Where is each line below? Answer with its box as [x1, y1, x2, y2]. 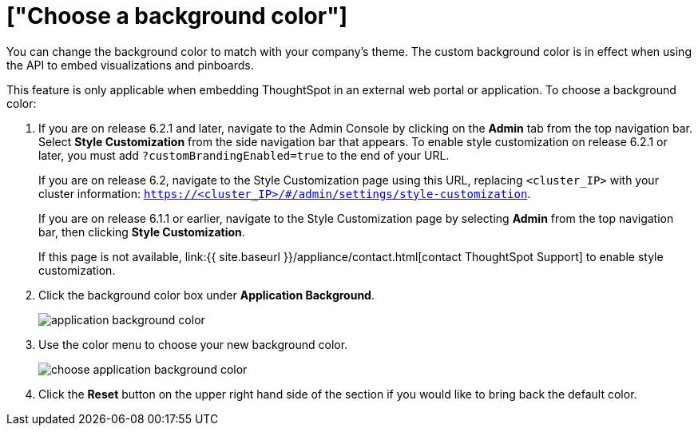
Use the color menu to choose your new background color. [38, 337, 348, 351]
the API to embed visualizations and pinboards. [6, 57, 254, 72]
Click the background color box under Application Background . [38, 287, 375, 302]
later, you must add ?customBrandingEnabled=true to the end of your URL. [38, 148, 450, 162]
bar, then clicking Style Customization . [38, 224, 245, 239]
